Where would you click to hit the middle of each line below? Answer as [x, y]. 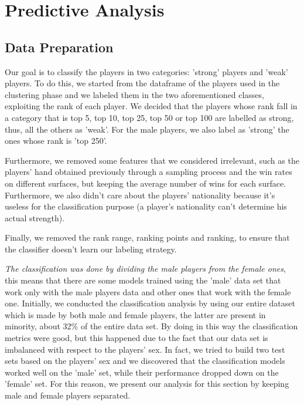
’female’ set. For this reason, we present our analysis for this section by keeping [147, 384]
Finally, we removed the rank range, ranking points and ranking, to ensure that [147, 237]
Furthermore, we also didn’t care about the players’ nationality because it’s [140, 195]
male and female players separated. [68, 395]
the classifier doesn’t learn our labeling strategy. [91, 249]
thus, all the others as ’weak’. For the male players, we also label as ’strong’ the [147, 129]
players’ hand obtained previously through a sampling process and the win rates [148, 172]
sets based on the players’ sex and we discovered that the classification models [145, 361]
